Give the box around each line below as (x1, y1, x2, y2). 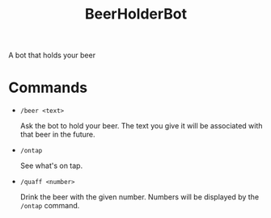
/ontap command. (19, 201, 80, 211)
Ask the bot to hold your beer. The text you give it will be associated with (19, 121, 263, 131)
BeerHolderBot (84, 5, 188, 23)
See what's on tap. (19, 161, 83, 170)
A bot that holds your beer (8, 50, 95, 61)
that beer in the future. (19, 130, 95, 140)
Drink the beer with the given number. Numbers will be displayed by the (19, 192, 260, 202)
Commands (8, 78, 88, 97)
